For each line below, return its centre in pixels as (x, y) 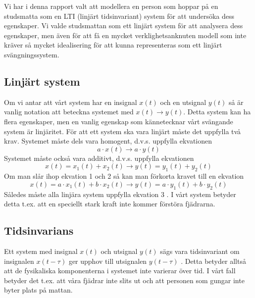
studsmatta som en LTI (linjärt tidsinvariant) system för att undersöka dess (119, 16)
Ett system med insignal (41, 251)
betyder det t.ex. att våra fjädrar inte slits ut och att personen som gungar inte (124, 280)
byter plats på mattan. (38, 290)
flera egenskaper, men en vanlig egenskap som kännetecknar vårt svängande (119, 121)
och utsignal (119, 251)
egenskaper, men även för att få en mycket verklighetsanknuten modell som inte (125, 35)
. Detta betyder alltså (213, 261)
